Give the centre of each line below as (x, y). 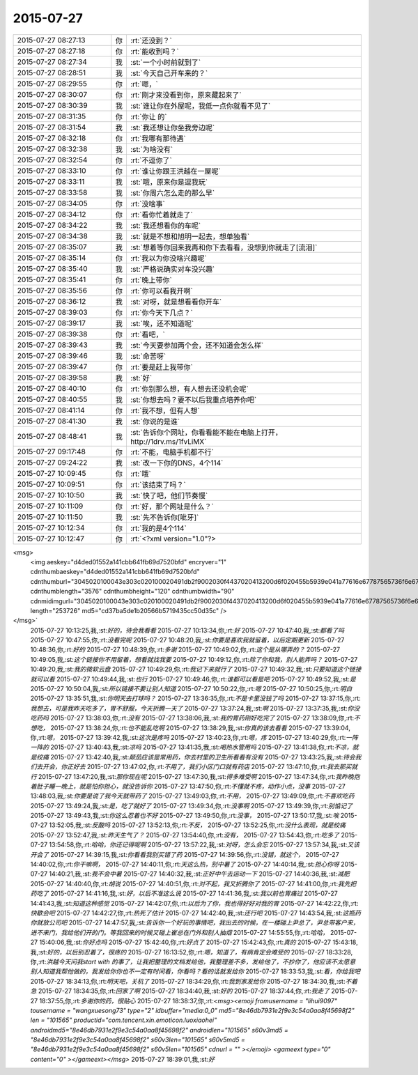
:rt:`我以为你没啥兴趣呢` (168, 258)
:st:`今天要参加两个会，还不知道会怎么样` (197, 345)
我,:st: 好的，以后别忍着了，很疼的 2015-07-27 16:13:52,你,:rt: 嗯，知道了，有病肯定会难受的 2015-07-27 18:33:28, (192, 952)
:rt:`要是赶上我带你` (161, 367)
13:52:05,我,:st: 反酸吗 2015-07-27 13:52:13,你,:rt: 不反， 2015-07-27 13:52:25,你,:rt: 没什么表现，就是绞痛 (198, 825)
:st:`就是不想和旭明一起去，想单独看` (190, 236)
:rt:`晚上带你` (151, 280)
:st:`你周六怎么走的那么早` (172, 193)
